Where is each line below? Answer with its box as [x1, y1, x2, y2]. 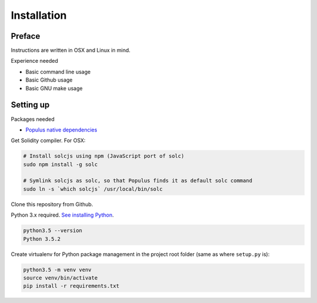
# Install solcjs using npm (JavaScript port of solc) [23, 153, 184, 160]
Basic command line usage [25, 68, 91, 75]
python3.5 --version [23, 227, 82, 234]
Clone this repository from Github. [11, 200, 93, 208]
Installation [11, 9, 67, 22]
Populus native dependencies [25, 126, 97, 133]
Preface [11, 31, 41, 41]
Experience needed [11, 58, 59, 65]
